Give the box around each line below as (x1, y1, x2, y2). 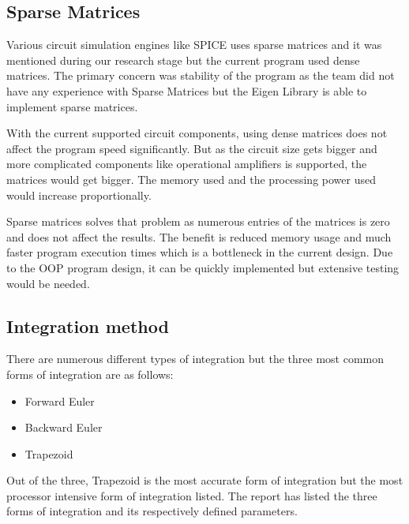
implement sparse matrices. (6, 98, 138, 114)
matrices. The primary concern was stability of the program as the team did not (6, 67, 395, 84)
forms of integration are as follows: (6, 365, 174, 382)
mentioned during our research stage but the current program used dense (6, 51, 360, 68)
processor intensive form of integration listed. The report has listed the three (6, 487, 377, 503)
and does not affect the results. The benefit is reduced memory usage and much (6, 228, 392, 245)
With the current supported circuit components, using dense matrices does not (6, 125, 388, 141)
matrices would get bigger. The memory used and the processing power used (6, 170, 376, 187)
